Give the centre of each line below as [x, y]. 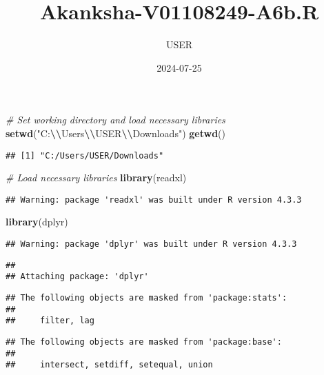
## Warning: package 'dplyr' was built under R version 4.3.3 [151, 244]
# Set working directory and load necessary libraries [115, 120]
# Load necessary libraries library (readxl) [96, 178]
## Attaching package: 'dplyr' [77, 277]
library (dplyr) [37, 222]
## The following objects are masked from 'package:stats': [146, 297]
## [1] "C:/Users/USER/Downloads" [85, 155]
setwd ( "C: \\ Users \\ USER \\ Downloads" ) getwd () [115, 133]
